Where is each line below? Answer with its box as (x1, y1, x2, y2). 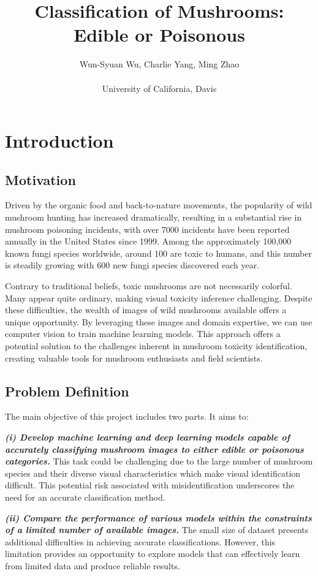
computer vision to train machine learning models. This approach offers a (5, 327, 281, 340)
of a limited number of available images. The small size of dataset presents (5, 523, 309, 536)
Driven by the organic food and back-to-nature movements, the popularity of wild (5, 199, 312, 211)
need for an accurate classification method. (5, 490, 165, 503)
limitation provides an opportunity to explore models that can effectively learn (5, 547, 300, 560)
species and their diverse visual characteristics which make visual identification (5, 466, 301, 479)
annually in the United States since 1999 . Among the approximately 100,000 (5, 235, 292, 248)
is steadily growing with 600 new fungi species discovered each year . (5, 259, 260, 271)
